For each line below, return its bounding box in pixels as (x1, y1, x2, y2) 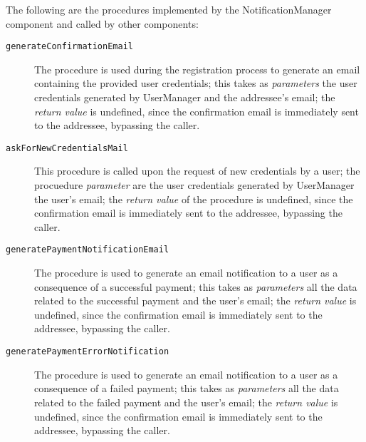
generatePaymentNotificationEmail (6, 245, 169, 255)
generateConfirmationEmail (6, 41, 133, 52)
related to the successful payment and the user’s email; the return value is (34, 293, 357, 308)
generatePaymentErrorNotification (6, 346, 169, 357)
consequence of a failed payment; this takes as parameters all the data (34, 381, 339, 396)
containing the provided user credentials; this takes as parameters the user (34, 76, 357, 91)
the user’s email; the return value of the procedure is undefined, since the (34, 191, 353, 206)
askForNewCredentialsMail (6, 143, 128, 153)
